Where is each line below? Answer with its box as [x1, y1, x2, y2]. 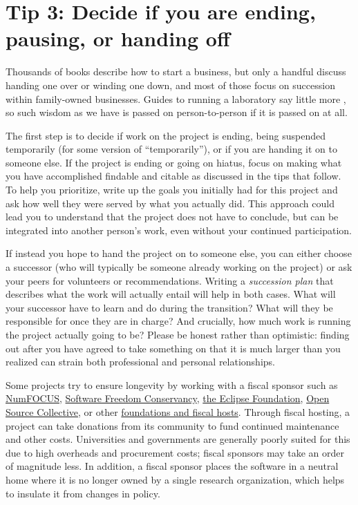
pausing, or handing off [6, 24, 230, 53]
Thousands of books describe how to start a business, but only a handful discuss [6, 64, 346, 79]
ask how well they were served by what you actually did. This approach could [6, 196, 335, 210]
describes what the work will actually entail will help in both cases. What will [6, 287, 336, 301]
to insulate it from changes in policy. [6, 486, 160, 500]
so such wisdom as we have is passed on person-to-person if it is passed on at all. [6, 105, 348, 120]
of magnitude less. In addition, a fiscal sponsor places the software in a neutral [6, 459, 339, 473]
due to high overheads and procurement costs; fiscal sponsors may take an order [6, 445, 344, 459]
